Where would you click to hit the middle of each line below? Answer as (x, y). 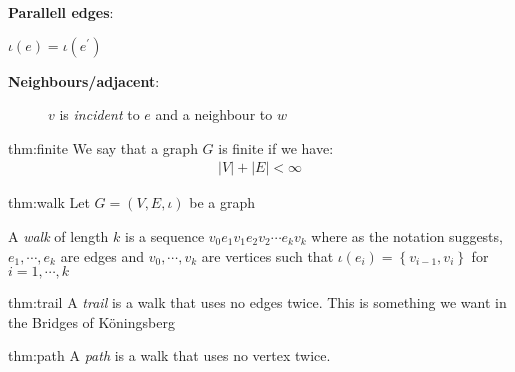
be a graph (222, 202)
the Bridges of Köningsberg (91, 321)
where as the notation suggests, (407, 236)
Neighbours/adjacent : (84, 80)
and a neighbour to (214, 114)
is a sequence (165, 236)
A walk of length (58, 236)
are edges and (102, 255)
